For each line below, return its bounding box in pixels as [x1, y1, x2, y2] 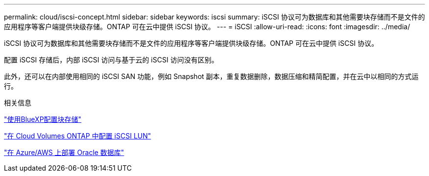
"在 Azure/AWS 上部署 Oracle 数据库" [4, 148, 124, 156]
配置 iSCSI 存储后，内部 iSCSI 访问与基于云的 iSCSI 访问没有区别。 [4, 56, 218, 64]
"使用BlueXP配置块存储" [4, 115, 82, 123]
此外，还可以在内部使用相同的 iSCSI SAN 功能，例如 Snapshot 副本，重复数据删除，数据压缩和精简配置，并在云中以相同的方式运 [4, 72, 419, 80]
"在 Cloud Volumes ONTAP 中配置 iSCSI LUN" [4, 132, 151, 140]
